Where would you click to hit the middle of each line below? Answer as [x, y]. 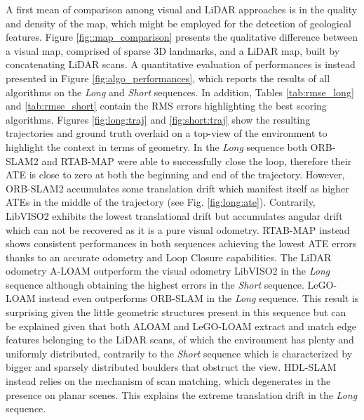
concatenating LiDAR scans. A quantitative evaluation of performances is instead [181, 64]
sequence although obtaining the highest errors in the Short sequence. [155, 284]
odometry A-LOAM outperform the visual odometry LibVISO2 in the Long [168, 271]
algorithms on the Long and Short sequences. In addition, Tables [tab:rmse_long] [180, 92]
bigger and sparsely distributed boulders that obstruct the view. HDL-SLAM [171, 367]
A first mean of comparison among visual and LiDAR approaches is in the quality [182, 9]
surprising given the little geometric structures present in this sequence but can [176, 312]
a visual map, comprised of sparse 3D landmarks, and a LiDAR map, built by [173, 50]
